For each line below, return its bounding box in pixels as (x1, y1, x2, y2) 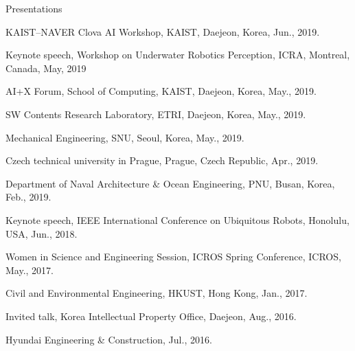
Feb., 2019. (5, 190, 51, 204)
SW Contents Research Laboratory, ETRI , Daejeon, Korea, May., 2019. (5, 106, 306, 121)
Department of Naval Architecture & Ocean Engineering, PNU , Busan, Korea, (5, 176, 335, 190)
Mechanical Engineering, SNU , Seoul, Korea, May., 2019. (5, 130, 244, 144)
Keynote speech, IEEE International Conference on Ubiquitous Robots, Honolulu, (5, 212, 350, 227)
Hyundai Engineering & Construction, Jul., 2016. (5, 332, 212, 346)
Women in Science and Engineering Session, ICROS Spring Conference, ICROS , (5, 249, 341, 264)
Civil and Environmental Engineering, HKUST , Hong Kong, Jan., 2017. (5, 286, 308, 300)
